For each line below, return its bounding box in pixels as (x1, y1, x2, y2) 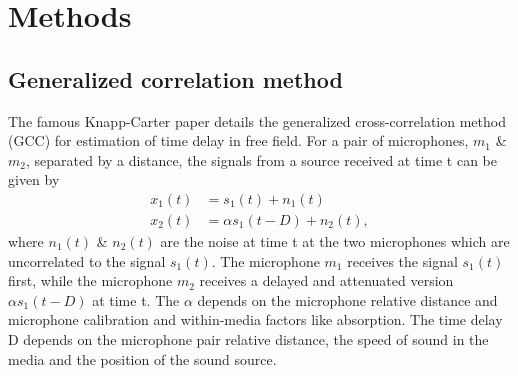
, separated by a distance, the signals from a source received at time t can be (25, 149, 498, 170)
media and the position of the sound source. (8, 348, 277, 369)
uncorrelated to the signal (8, 250, 166, 271)
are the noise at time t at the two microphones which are (160, 231, 510, 252)
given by (8, 169, 60, 190)
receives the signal (347, 250, 458, 271)
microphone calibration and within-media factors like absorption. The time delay (8, 309, 503, 330)
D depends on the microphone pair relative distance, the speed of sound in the (8, 328, 489, 349)
